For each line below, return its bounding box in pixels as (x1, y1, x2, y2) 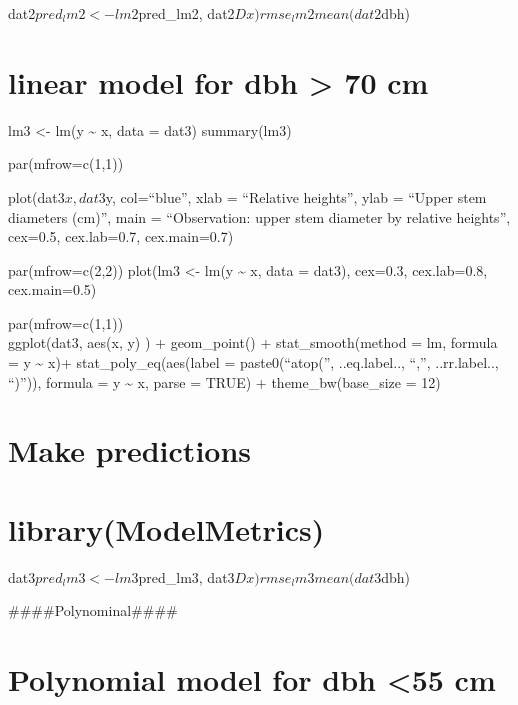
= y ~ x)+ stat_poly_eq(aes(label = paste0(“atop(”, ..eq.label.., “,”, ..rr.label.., (8, 352, 499, 373)
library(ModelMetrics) (8, 508, 325, 549)
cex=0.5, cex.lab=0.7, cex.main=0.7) (8, 226, 234, 247)
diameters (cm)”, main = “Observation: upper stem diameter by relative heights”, (8, 206, 511, 227)
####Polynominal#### (8, 600, 178, 621)
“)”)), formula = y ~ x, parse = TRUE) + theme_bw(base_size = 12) (8, 371, 441, 392)
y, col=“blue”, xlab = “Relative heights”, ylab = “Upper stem (105, 186, 487, 207)
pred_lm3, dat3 (138, 566, 235, 587)
